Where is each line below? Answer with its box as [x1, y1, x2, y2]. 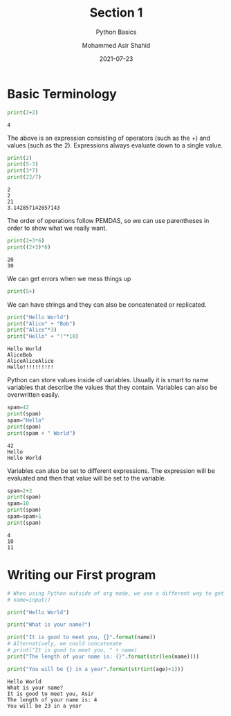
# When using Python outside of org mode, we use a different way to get [7, 590, 225, 597]
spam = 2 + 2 [7, 487, 33, 494]
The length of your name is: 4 [7, 696, 98, 704]
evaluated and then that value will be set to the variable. [7, 474, 167, 482]
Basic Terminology [7, 86, 117, 102]
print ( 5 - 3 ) [7, 161, 39, 168]
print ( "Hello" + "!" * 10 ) [7, 333, 79, 340]
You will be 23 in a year [7, 702, 82, 709]
